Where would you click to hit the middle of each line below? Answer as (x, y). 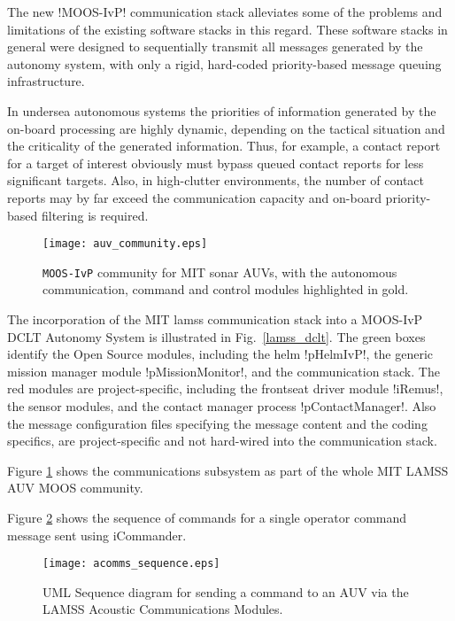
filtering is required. (95, 215)
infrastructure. (46, 81)
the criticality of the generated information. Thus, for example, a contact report (224, 146)
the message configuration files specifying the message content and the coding (217, 423)
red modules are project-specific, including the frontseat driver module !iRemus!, (225, 388)
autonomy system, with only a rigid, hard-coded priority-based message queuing (224, 63)
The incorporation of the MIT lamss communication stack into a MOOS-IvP (215, 319)
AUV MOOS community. (75, 488)
